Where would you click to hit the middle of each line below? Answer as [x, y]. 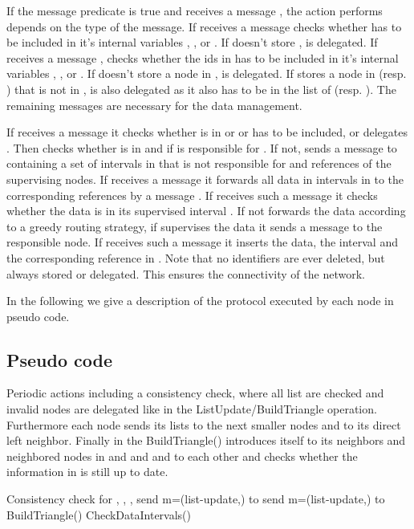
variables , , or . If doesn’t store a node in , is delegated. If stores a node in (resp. [207, 73]
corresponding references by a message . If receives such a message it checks [192, 195]
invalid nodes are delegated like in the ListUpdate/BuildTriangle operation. [192, 409]
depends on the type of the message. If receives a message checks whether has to [204, 26]
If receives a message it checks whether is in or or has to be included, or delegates [207, 132]
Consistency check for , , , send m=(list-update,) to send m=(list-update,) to [196, 499]
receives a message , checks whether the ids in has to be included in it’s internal [203, 57]
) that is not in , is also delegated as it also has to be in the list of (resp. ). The [201, 89]
